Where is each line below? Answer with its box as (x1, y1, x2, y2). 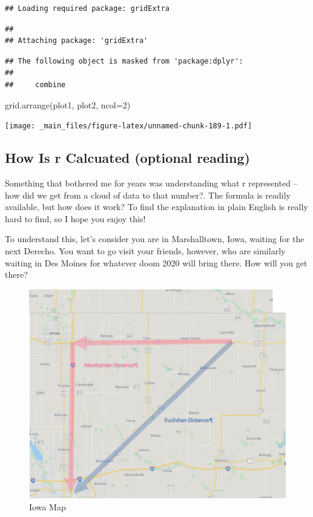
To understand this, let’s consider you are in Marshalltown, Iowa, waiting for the (5, 232, 305, 245)
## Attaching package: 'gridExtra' (5, 36, 148, 45)
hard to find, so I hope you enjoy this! (5, 212, 146, 225)
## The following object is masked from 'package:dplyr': (5, 56, 243, 65)
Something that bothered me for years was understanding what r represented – (5, 177, 298, 189)
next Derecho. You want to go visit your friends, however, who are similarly (5, 244, 286, 257)
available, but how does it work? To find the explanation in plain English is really (5, 200, 308, 213)
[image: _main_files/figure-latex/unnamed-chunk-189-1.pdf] (5, 122, 252, 131)
